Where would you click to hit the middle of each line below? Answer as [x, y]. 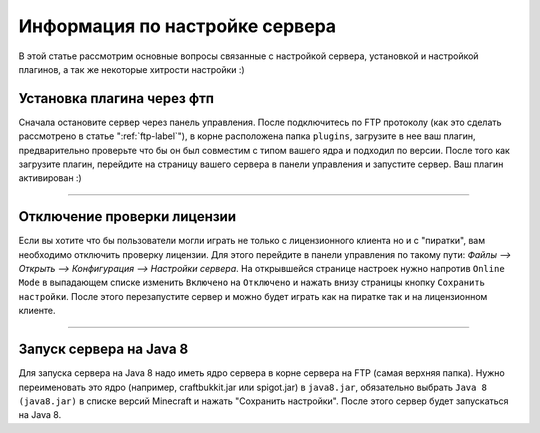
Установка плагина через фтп [116, 98]
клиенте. [37, 311]
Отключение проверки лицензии [127, 216]
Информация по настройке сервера [177, 26]
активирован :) [50, 178]
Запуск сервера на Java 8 [103, 349]
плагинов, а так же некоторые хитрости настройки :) [131, 69]
